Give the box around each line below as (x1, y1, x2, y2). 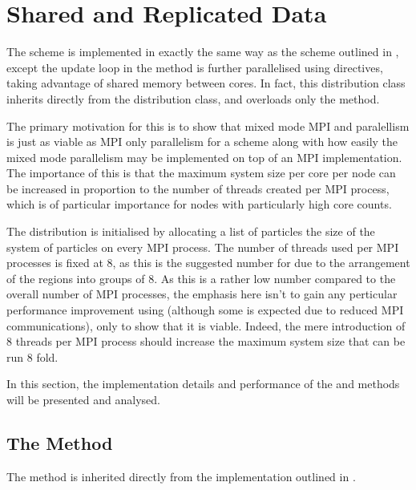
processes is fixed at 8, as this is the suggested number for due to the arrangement (6, 254, 410, 271)
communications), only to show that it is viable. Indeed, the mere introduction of (6, 317, 406, 334)
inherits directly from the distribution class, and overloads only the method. (6, 90, 380, 107)
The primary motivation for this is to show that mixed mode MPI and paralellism (6, 117, 410, 134)
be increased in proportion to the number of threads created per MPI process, (6, 180, 390, 196)
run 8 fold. (6, 348, 59, 365)
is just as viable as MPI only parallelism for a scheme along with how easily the (6, 133, 398, 150)
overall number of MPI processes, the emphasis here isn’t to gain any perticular (6, 285, 398, 302)
